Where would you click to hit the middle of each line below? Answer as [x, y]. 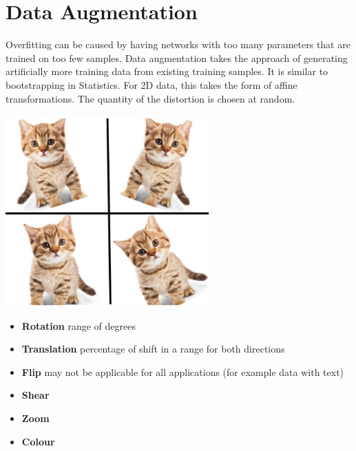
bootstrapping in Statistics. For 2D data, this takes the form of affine [151, 84]
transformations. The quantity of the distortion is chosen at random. [150, 98]
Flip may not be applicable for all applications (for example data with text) [183, 371]
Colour [38, 441]
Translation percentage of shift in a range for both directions [153, 349]
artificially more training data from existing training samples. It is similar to [167, 71]
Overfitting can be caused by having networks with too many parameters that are [178, 44]
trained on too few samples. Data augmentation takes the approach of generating [177, 57]
